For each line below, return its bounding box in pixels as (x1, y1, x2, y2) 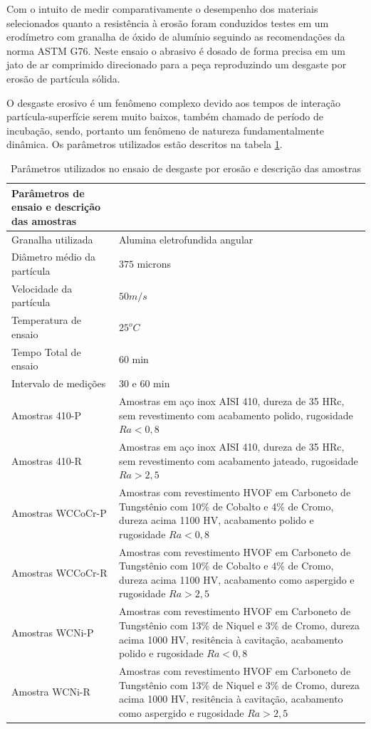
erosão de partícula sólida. (6, 70, 120, 85)
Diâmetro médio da (11, 249, 96, 264)
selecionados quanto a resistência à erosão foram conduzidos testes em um (6, 15, 329, 30)
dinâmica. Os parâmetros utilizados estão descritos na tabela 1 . (6, 137, 283, 152)
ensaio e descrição (11, 199, 101, 214)
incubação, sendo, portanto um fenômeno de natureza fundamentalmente (6, 122, 324, 137)
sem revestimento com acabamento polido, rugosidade (118, 407, 353, 422)
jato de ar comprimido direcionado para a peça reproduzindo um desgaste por (6, 57, 347, 72)
